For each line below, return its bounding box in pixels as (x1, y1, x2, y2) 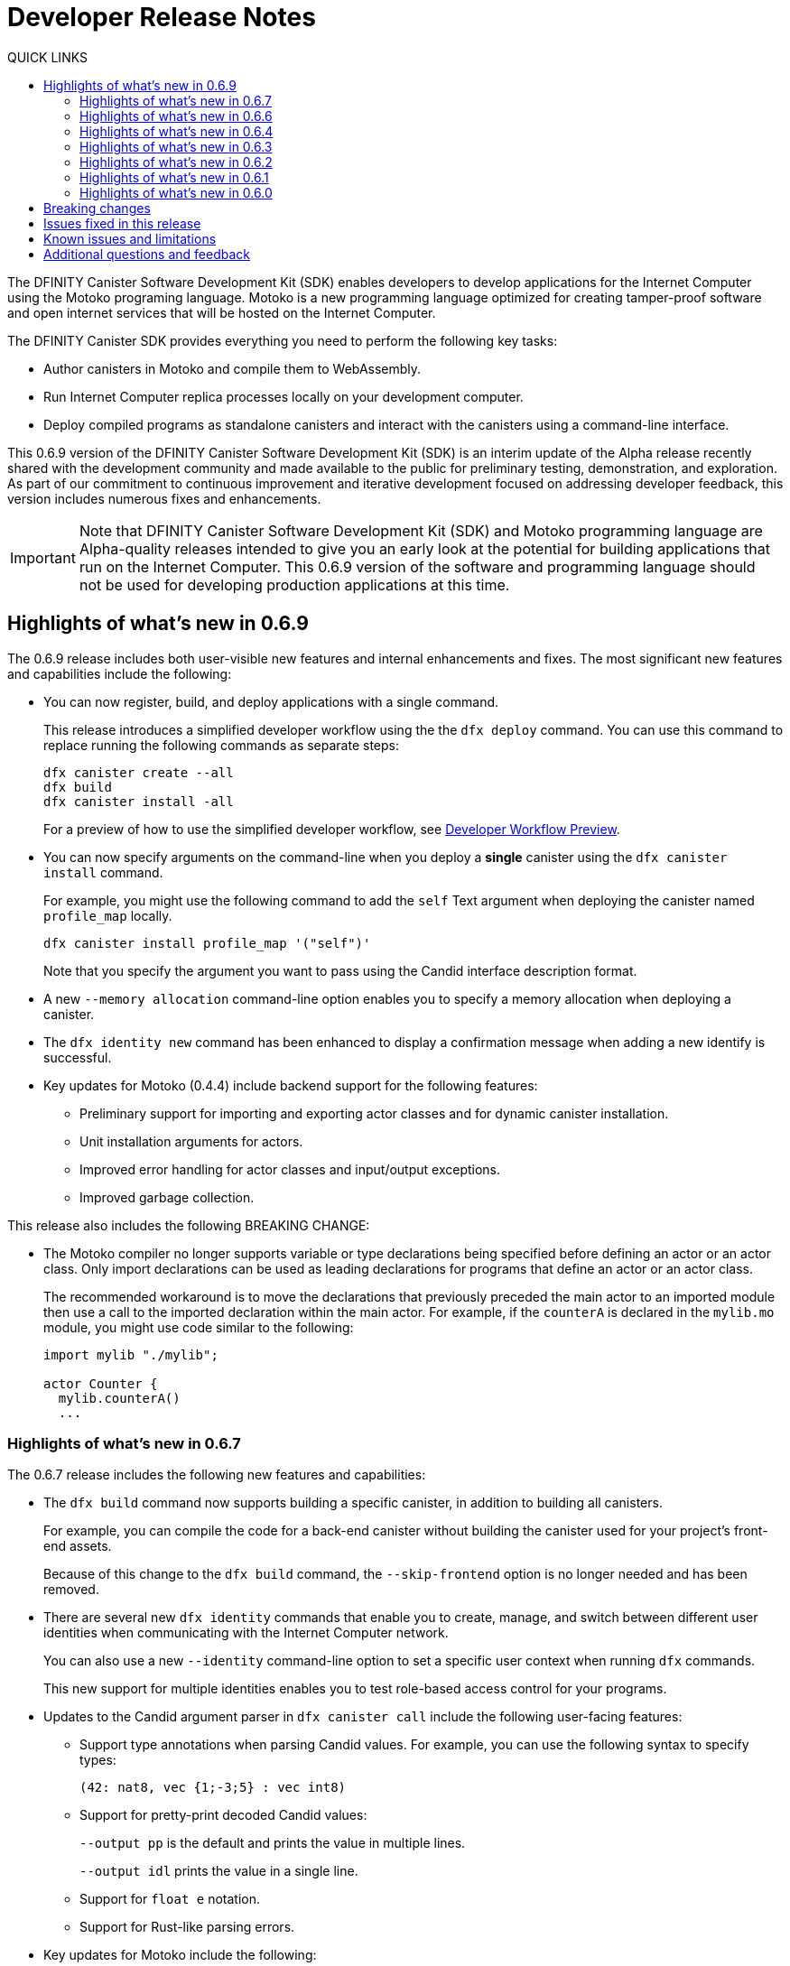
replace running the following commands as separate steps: (43, 737, 400, 753)
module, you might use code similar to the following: (43, 1319, 354, 1335)
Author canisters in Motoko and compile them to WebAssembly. (43, 360, 422, 376)
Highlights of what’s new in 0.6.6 (79, 107, 273, 124)
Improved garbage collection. (79, 1189, 255, 1205)
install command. (43, 864, 163, 880)
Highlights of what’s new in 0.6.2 (79, 153, 273, 170)
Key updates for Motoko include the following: (43, 1947, 317, 1963)
